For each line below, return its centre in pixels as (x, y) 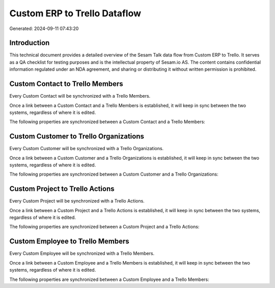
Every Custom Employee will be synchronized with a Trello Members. (82, 253)
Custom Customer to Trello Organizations (77, 137)
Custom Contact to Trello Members (66, 84)
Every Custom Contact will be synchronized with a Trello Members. (80, 96)
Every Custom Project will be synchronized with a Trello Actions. (77, 201)
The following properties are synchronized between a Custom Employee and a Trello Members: (109, 279)
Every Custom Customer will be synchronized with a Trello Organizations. (87, 149)
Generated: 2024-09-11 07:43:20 (44, 28)
